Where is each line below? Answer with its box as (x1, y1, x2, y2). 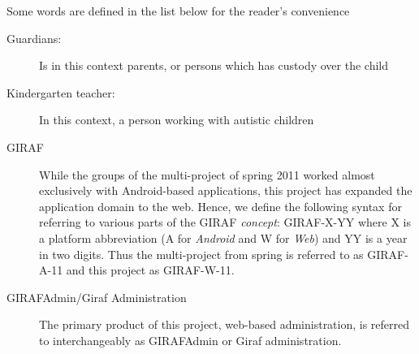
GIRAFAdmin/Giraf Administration (6, 288, 187, 305)
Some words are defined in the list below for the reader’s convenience (6, 2, 350, 19)
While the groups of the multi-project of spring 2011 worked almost (39, 166, 375, 183)
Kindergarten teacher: (6, 84, 115, 101)
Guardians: (6, 29, 62, 46)
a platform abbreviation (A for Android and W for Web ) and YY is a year (39, 229, 408, 246)
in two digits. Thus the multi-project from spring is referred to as (39, 245, 364, 262)
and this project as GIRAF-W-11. (66, 261, 235, 278)
